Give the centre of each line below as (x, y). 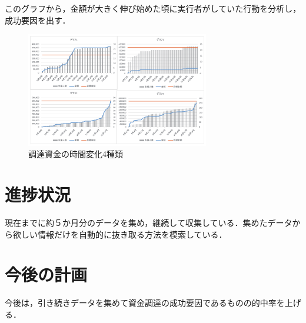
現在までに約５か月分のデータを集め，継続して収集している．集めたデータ (149, 223)
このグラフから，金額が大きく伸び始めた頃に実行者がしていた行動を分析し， (153, 8)
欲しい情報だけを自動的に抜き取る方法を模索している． (120, 234)
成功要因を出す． (38, 20)
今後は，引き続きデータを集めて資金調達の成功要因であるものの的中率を (145, 303)
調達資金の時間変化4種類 (76, 154)
